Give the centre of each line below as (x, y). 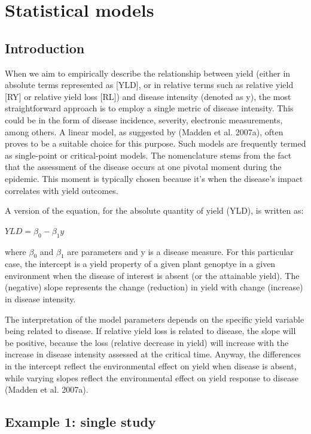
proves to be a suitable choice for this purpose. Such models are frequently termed (155, 143)
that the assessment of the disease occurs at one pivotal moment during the (143, 167)
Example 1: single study (80, 422)
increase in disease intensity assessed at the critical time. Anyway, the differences (153, 354)
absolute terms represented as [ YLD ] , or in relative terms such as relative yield (149, 85)
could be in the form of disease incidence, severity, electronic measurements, (144, 119)
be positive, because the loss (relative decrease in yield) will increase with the (147, 342)
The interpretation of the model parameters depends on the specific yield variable (155, 319)
